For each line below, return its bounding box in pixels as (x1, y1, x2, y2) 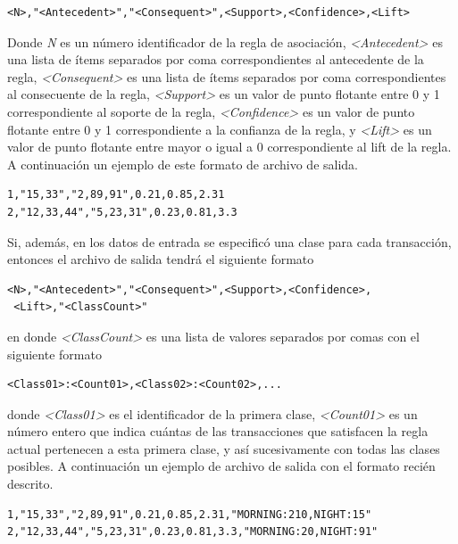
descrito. (7, 474, 54, 493)
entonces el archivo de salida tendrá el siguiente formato (7, 250, 314, 268)
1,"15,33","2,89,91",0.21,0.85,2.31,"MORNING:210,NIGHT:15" (7, 507, 372, 521)
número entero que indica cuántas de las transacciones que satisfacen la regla (7, 422, 429, 441)
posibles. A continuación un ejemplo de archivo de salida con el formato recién (7, 457, 436, 475)
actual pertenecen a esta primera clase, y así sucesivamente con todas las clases (7, 439, 440, 457)
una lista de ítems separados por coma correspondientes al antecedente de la (7, 50, 424, 69)
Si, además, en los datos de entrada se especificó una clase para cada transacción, (7, 232, 452, 251)
